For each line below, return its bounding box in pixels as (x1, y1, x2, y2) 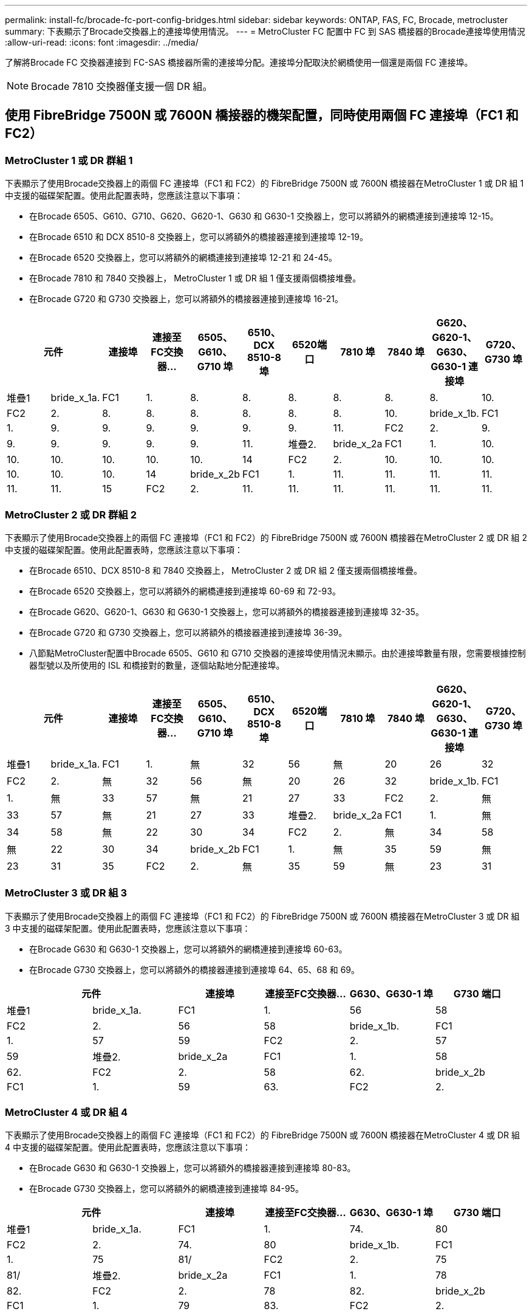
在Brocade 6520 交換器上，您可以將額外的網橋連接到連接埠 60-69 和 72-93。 (29, 585, 341, 596)
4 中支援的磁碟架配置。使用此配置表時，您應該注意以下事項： (5, 1142, 251, 1153)
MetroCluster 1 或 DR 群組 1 (5, 154, 133, 167)
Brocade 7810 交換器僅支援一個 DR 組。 (31, 80, 213, 92)
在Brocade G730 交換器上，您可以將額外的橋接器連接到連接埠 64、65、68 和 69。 (29, 964, 360, 975)
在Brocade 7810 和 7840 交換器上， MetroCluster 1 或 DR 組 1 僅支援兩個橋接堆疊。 (29, 273, 361, 284)
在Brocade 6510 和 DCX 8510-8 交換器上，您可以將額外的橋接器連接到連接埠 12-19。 (29, 232, 368, 243)
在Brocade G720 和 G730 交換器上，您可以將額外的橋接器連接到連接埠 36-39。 (29, 627, 347, 638)
